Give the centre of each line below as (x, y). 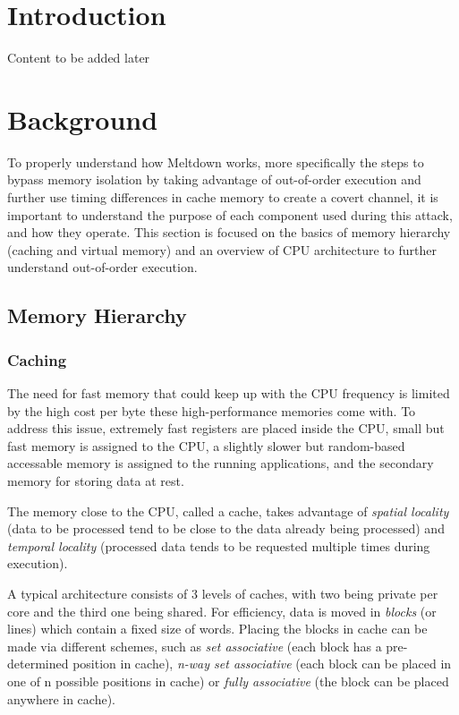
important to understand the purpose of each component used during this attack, (230, 214)
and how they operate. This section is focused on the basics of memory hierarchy (229, 232)
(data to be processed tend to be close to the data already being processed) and (226, 528)
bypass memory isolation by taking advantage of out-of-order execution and (214, 179)
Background (83, 119)
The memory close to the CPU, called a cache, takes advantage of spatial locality (228, 511)
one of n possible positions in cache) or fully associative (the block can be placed (228, 681)
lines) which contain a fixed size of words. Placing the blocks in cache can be (217, 629)
